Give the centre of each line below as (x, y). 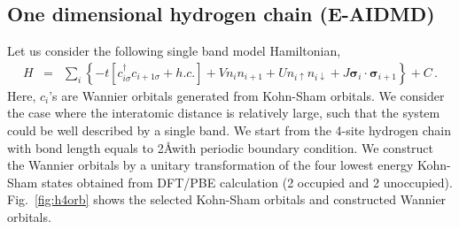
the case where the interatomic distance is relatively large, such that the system (224, 113)
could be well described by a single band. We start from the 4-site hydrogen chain (229, 130)
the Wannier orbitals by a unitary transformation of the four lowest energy (210, 165)
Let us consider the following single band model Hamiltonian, (174, 51)
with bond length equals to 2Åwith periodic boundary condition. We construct (221, 147)
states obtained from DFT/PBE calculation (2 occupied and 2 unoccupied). (247, 182)
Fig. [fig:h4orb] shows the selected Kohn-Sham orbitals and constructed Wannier (227, 199)
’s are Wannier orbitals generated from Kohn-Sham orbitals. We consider (247, 95)
